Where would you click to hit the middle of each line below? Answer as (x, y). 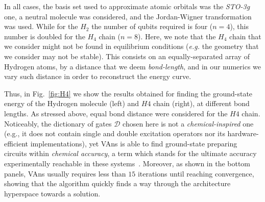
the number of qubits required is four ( (152, 26)
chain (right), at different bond (201, 103)
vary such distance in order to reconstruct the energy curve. (98, 76)
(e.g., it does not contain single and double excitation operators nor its (115, 133)
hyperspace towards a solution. (52, 193)
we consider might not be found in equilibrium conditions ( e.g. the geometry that (131, 46)
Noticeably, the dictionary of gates (58, 123)
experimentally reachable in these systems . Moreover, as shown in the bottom (127, 163)
